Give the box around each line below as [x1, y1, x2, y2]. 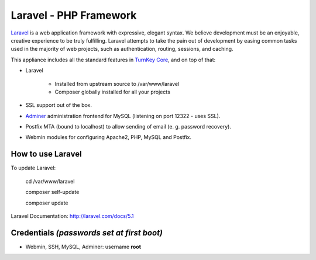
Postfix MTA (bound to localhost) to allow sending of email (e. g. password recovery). [25, 123, 231, 130]
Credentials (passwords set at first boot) [11, 228, 163, 238]
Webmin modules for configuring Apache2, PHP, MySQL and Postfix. [25, 134, 191, 141]
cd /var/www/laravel [25, 178, 75, 185]
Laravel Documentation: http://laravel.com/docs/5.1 [11, 212, 134, 219]
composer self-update [25, 189, 80, 196]
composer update [25, 199, 68, 206]
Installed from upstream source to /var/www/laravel [54, 80, 180, 87]
